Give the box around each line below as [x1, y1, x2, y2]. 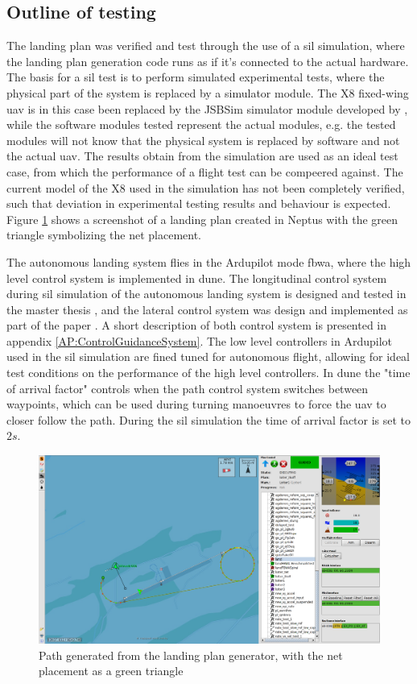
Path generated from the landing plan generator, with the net [39, 646, 343, 663]
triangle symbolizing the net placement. [6, 226, 202, 243]
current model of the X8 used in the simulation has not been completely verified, [6, 179, 405, 196]
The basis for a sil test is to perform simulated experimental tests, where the [6, 68, 385, 85]
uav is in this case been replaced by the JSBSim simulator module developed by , [6, 100, 408, 117]
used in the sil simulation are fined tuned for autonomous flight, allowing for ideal [6, 348, 411, 365]
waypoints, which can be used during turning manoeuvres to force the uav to [6, 396, 386, 412]
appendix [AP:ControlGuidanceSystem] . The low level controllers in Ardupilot [6, 332, 393, 349]
